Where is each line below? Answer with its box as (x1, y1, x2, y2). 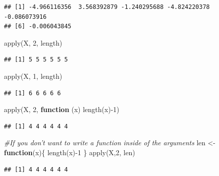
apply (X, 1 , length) (4, 70, 62, 81)
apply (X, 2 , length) (4, 37, 62, 48)
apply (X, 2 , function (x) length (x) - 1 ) (4, 104, 119, 115)
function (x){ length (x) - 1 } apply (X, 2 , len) (4, 147, 135, 157)
